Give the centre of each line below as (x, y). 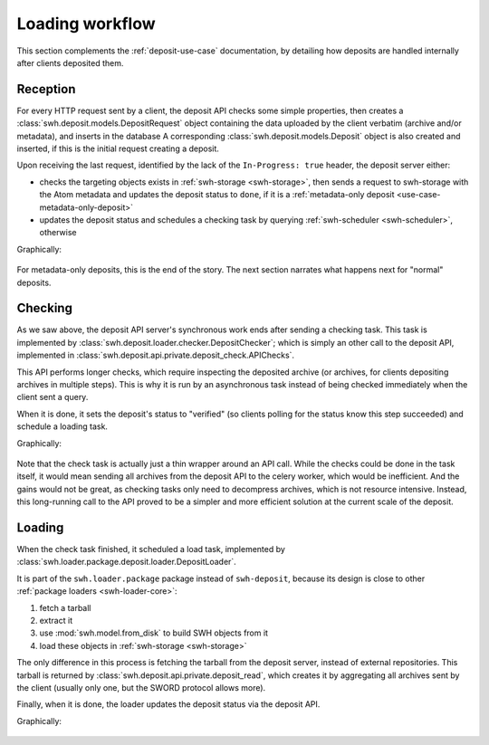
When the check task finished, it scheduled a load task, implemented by (151, 549)
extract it (56, 620)
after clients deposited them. (70, 62)
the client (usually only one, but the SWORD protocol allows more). (141, 687)
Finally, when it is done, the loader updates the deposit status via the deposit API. (168, 704)
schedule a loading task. (62, 426)
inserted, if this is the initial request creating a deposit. (118, 148)
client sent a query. (53, 397)
